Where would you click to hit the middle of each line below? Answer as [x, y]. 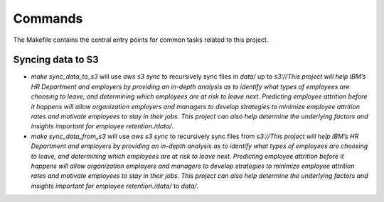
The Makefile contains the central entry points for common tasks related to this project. [141, 40]
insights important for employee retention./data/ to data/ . [115, 186]
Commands [48, 18]
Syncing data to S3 [56, 60]
